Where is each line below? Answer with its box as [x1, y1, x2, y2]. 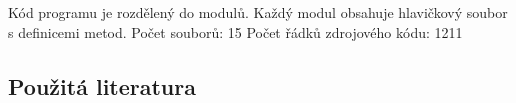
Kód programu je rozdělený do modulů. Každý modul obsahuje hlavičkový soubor [8, 2, 508, 22]
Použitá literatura [8, 70, 196, 101]
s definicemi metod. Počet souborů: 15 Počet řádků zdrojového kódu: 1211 [8, 21, 463, 42]
